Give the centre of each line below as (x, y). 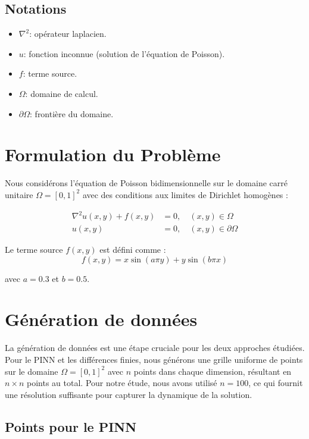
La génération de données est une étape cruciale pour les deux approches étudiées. (155, 348)
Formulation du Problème (113, 154)
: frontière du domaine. (72, 113)
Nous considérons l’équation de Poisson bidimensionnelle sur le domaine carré (146, 183)
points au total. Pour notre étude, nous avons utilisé (122, 383)
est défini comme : (133, 250)
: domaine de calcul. (62, 93)
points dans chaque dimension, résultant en (213, 371)
